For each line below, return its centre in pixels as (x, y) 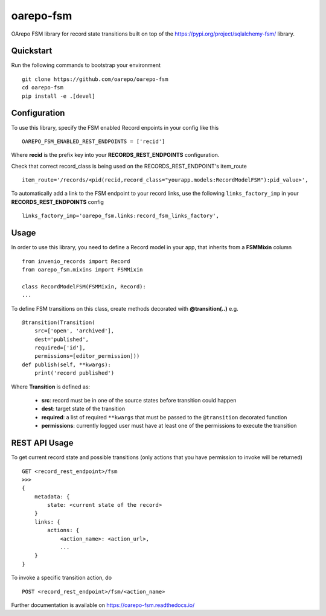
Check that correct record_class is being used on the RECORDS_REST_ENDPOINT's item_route (129, 166)
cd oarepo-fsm (43, 88)
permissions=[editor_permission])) (87, 356)
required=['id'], (60, 348)
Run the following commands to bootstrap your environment (86, 65)
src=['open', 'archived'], (74, 331)
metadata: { (52, 497)
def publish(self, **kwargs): (67, 364)
